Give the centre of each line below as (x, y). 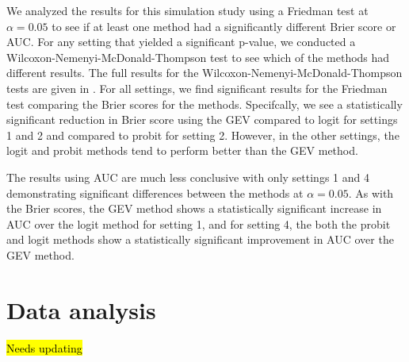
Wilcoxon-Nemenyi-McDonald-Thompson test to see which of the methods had (198, 57)
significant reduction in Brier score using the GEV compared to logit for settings (202, 119)
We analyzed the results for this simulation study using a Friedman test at (187, 10)
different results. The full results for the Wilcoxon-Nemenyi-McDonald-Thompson (204, 73)
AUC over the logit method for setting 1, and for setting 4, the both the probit (199, 223)
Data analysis (81, 309)
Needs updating (44, 347)
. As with (371, 193)
